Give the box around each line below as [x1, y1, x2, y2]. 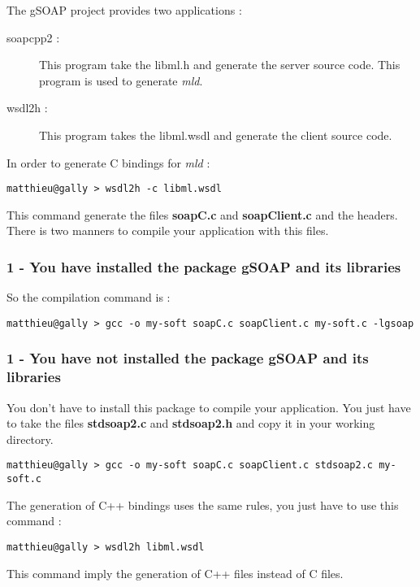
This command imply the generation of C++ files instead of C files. [6, 564, 344, 581]
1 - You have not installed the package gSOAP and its [6, 348, 369, 368]
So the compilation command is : [6, 289, 171, 306]
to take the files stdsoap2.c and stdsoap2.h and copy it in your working [6, 415, 375, 432]
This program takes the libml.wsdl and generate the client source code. [39, 126, 392, 143]
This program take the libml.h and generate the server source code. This [39, 56, 401, 73]
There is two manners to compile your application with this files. [6, 222, 329, 239]
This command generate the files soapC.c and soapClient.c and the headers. [6, 206, 398, 223]
